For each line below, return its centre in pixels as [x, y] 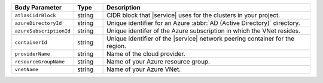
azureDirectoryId [38, 23]
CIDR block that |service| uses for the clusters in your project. [194, 15]
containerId [31, 42]
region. [117, 46]
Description [124, 7]
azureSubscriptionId [43, 31]
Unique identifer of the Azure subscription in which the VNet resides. [204, 31]
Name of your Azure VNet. [144, 69]
